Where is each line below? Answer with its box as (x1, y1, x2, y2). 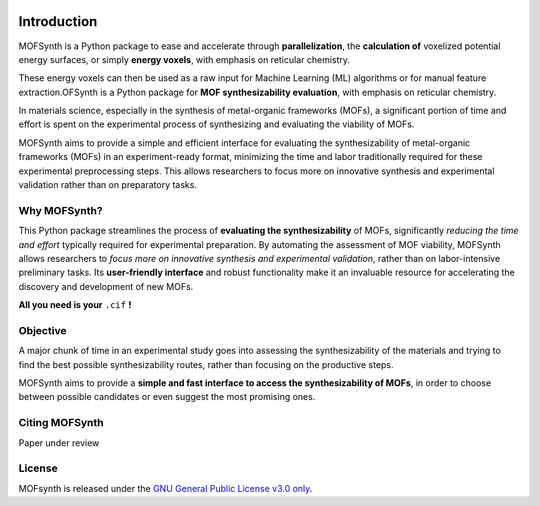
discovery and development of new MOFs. (18, 280, 194, 292)
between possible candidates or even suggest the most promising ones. (18, 391, 316, 403)
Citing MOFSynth (18, 416, 104, 430)
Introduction (18, 13, 98, 30)
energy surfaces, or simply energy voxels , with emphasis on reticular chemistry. (18, 53, 350, 65)
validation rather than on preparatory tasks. (18, 179, 197, 191)
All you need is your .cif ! (18, 299, 132, 311)
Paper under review (18, 436, 100, 449)
